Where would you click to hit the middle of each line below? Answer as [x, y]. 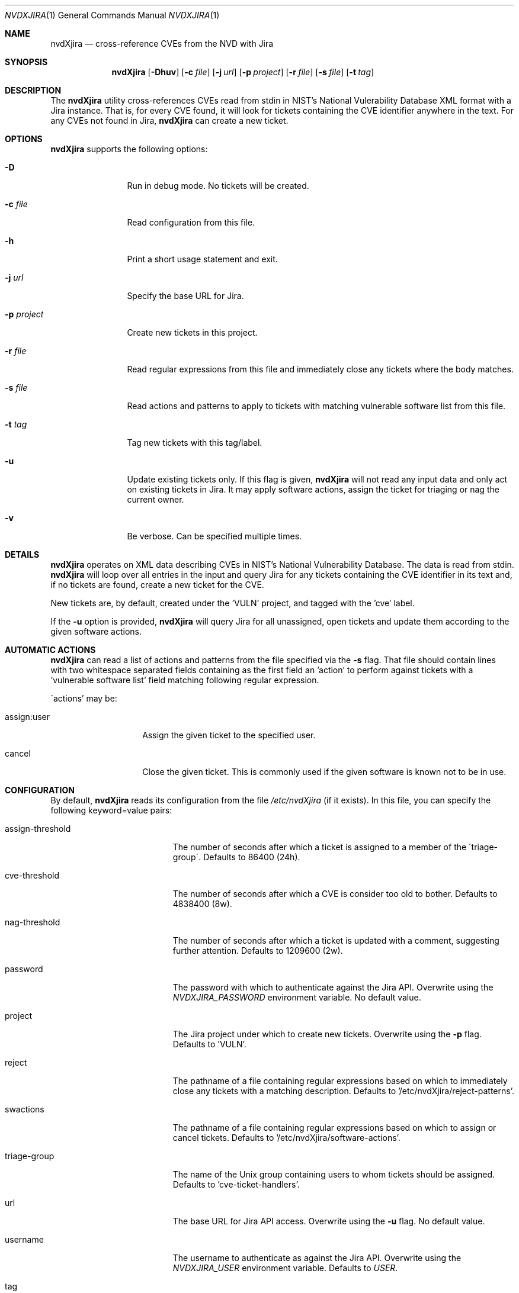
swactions [25, 1109]
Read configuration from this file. [191, 222]
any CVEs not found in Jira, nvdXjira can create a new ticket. [169, 120]
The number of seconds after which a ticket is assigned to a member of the [320, 847]
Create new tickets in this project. [192, 332]
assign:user [28, 717]
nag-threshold [33, 922]
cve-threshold [32, 875]
